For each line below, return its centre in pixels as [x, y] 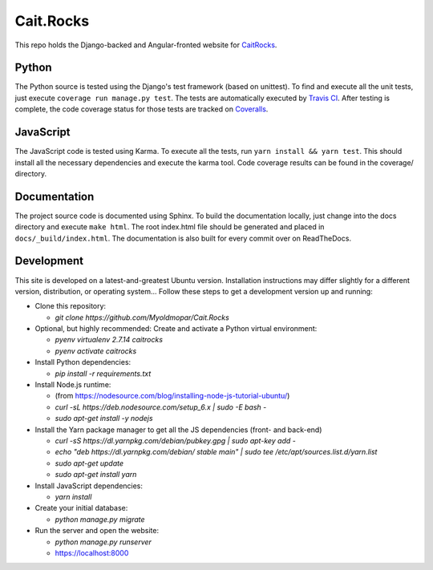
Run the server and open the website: [97, 531]
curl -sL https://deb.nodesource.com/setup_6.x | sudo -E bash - [161, 407]
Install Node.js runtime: [73, 385]
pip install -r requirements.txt [103, 374]
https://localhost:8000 [92, 552]
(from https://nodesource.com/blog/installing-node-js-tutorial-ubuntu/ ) [172, 396]
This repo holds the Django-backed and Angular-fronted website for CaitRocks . [146, 45]
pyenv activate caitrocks [96, 351]
